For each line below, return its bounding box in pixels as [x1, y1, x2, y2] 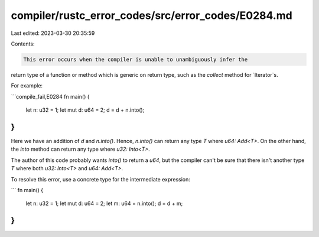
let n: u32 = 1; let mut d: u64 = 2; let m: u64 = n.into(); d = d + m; [25, 200, 183, 207]
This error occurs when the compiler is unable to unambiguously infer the [23, 56, 248, 63]
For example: [11, 82, 43, 89]
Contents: [11, 40, 35, 47]
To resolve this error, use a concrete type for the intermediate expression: [11, 176, 190, 183]
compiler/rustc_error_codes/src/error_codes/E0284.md [11, 9, 292, 22]
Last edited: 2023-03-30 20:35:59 [11, 30, 95, 37]
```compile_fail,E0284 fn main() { [11, 93, 90, 100]
